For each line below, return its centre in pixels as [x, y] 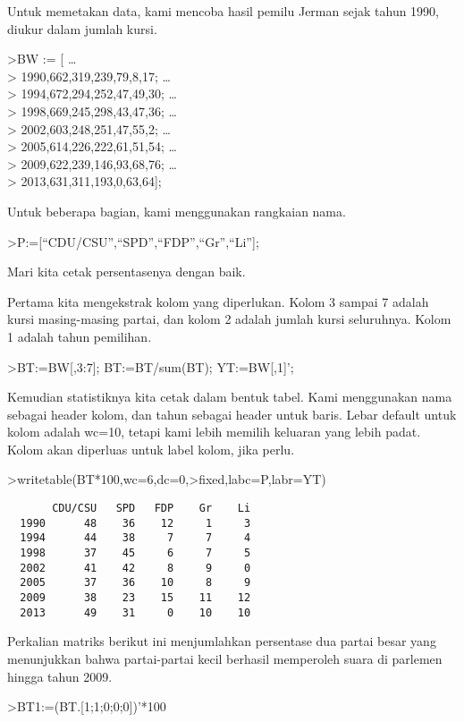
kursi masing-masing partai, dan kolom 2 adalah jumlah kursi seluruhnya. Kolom [229, 319]
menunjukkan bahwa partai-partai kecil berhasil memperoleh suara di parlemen [225, 658]
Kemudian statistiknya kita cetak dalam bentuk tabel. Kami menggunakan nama [230, 397]
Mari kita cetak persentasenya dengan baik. [127, 272]
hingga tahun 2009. [60, 676]
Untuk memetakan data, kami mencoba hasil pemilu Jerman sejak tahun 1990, [223, 11]
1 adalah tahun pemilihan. [80, 336]
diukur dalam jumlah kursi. [82, 28]
